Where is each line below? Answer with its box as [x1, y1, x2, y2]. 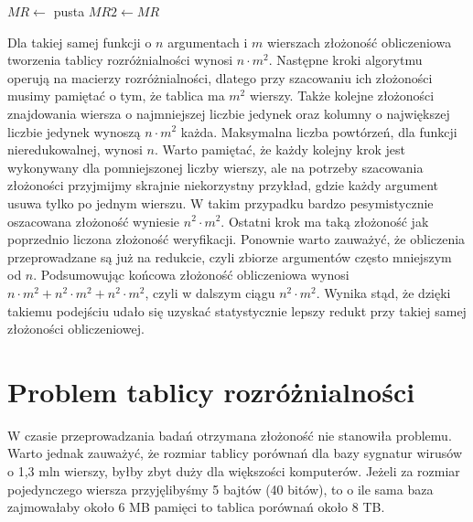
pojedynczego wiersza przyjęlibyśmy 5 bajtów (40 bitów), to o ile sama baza [7, 479, 434, 498]
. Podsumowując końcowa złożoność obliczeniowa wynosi [33, 265, 349, 284]
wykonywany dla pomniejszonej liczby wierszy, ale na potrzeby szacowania [7, 157, 424, 176]
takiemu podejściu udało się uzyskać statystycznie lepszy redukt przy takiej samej [7, 301, 467, 320]
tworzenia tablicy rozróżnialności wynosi [7, 50, 233, 69]
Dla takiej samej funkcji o [7, 32, 152, 51]
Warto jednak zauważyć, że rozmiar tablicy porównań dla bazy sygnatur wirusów [7, 443, 463, 463]
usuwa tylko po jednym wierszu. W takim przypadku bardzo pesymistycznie [7, 193, 434, 212]
